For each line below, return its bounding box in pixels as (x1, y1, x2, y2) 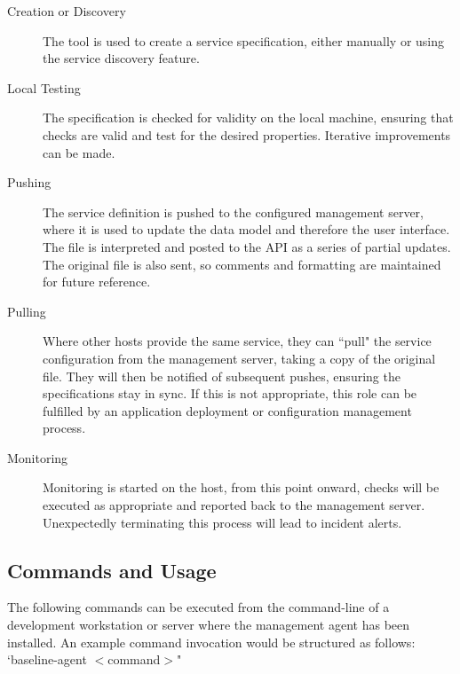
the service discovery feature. (43, 49, 200, 67)
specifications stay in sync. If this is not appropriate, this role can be (43, 384, 417, 403)
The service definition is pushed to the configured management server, (43, 202, 424, 221)
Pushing (7, 173, 52, 192)
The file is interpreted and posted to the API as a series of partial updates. (43, 237, 451, 255)
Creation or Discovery (7, 2, 126, 20)
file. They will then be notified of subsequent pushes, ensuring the (43, 366, 401, 385)
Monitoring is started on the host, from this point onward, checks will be (43, 478, 440, 497)
